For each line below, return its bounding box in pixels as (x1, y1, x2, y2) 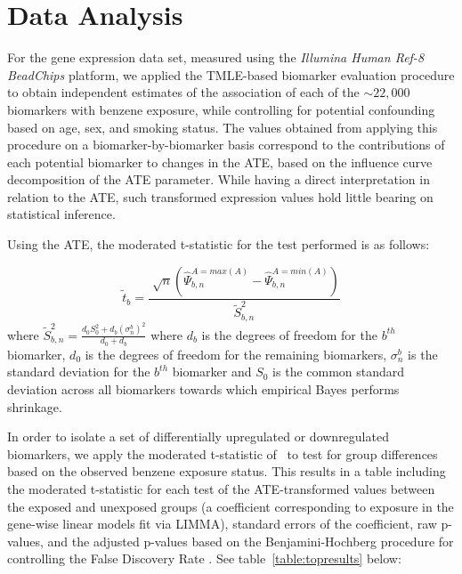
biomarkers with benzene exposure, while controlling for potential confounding (7, 100, 435, 118)
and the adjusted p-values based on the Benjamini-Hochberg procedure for (47, 531, 454, 550)
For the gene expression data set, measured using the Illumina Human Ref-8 (7, 48, 425, 67)
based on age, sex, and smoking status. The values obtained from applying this (7, 117, 438, 136)
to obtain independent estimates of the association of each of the (7, 83, 360, 101)
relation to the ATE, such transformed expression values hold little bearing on (7, 187, 434, 206)
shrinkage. (7, 397, 62, 416)
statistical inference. (7, 205, 116, 223)
